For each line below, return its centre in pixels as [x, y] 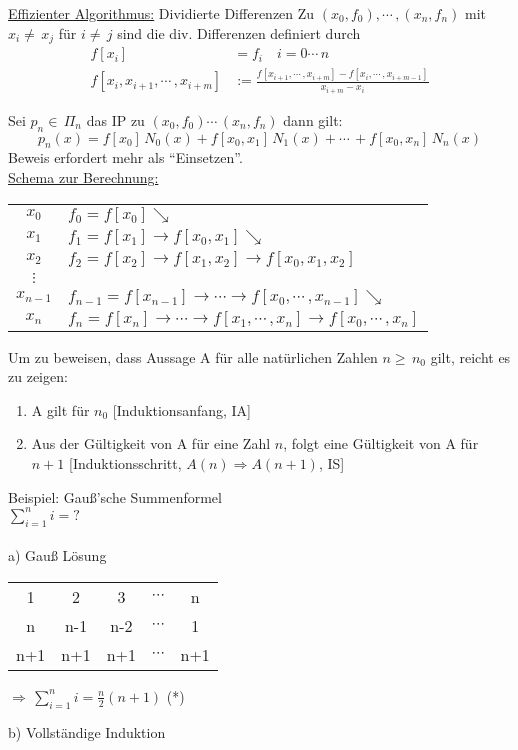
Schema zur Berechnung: [83, 177]
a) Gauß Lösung [57, 555]
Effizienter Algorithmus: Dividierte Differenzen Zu [161, 13]
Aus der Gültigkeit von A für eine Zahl [151, 443]
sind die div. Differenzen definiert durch [239, 32]
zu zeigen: [38, 376]
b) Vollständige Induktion [87, 731]
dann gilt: [313, 119]
